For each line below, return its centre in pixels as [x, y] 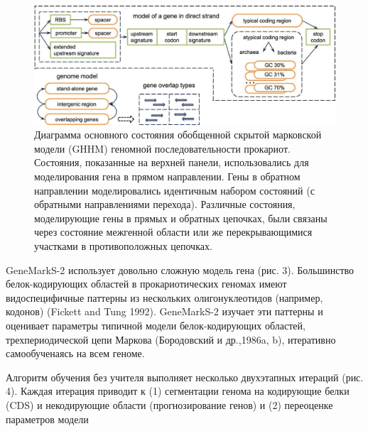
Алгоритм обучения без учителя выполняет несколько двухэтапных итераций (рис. [185, 377]
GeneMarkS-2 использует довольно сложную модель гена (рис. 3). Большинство [180, 269]
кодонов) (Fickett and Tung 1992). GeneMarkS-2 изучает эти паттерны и [164, 311]
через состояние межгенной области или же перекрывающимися [173, 232]
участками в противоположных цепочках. [123, 246]
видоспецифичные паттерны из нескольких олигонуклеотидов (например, [164, 297]
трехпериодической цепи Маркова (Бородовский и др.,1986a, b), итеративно [171, 339]
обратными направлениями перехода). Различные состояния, [165, 204]
